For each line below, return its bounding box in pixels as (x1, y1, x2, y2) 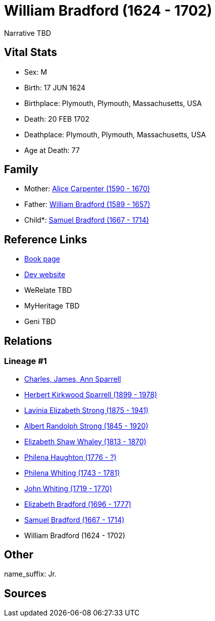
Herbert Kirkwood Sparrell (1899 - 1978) (24, 390, 157, 399)
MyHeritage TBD (24, 301, 80, 310)
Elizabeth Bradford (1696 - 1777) (24, 499, 132, 508)
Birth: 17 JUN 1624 (24, 83, 86, 92)
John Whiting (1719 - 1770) (24, 484, 113, 493)
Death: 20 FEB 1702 (24, 114, 89, 123)
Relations (4, 334, 52, 347)
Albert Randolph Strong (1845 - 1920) (24, 421, 148, 430)
